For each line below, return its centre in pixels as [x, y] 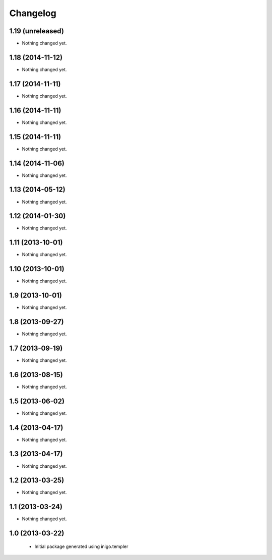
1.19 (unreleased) [37, 31]
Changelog [33, 13]
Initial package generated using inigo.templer [81, 546]
